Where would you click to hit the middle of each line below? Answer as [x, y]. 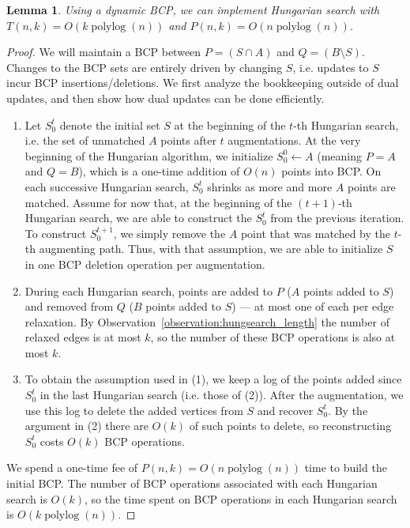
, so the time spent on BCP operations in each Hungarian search [241, 498]
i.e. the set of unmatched [85, 140]
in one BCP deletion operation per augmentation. [145, 264]
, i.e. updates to [331, 67]
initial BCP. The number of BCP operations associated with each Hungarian [192, 483]
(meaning [339, 155]
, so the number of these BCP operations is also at [273, 337]
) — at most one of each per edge [313, 306]
